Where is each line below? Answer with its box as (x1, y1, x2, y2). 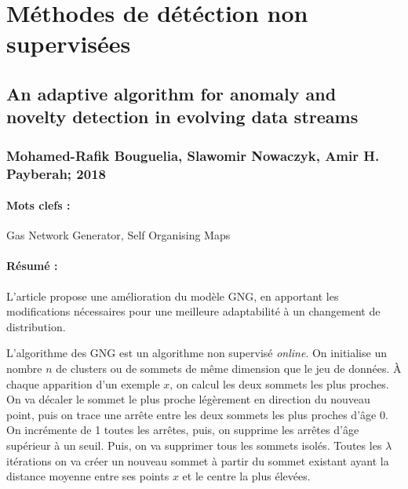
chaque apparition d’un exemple (6, 375, 160, 392)
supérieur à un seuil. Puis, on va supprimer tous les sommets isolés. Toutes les (6, 437, 382, 454)
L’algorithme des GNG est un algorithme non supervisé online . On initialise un (6, 345, 387, 361)
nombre (6, 360, 42, 377)
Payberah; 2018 (6, 163, 106, 183)
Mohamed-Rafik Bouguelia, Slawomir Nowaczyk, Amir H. (6, 145, 380, 165)
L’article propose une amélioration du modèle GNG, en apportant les (6, 287, 339, 304)
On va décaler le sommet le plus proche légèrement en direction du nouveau (6, 391, 370, 407)
